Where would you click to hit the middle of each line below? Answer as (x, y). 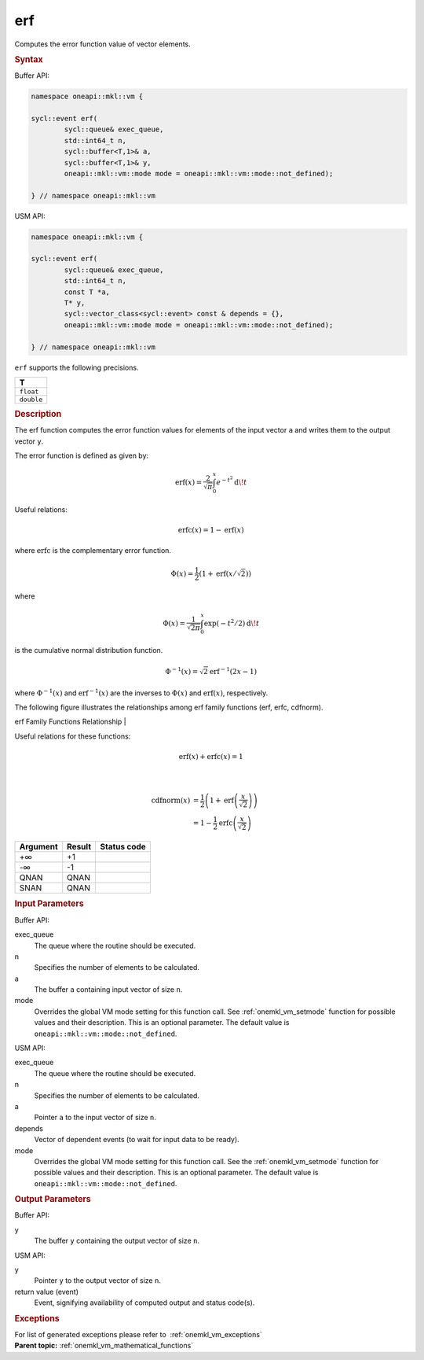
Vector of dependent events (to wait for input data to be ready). (137, 1140)
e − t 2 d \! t (232, 481)
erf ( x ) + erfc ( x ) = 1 (211, 756)
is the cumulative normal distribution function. (89, 651)
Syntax (29, 59)
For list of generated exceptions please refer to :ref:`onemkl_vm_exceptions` (138, 1334)
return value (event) (46, 1292)
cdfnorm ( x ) (171, 801)
